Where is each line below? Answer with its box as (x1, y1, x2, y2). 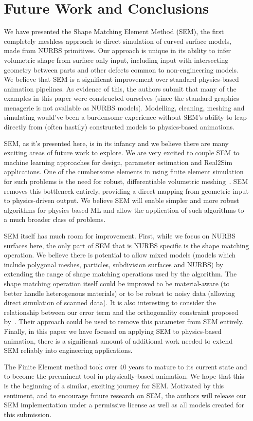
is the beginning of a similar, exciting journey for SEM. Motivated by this (4, 380, 224, 390)
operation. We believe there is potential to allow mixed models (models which (4, 250, 235, 260)
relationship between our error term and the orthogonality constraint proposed (4, 307, 238, 317)
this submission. (4, 409, 52, 419)
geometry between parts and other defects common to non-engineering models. (4, 64, 238, 74)
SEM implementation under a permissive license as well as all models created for (4, 400, 244, 410)
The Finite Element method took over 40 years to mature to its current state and (4, 361, 247, 371)
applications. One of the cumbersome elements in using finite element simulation (4, 166, 244, 177)
